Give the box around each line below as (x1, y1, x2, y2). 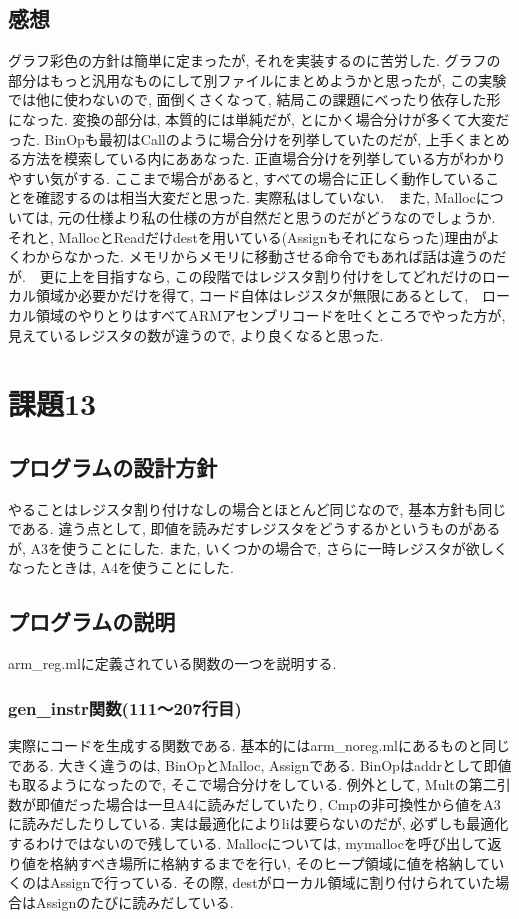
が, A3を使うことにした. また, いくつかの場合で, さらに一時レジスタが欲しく (8, 537, 508, 558)
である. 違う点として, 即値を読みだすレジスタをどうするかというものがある (8, 518, 501, 539)
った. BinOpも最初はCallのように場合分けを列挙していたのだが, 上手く (8, 128, 468, 149)
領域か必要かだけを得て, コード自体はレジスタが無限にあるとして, (35, 285, 469, 306)
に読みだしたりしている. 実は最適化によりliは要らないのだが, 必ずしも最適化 (8, 813, 509, 834)
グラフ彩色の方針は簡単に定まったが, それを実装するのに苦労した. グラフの (8, 50, 501, 71)
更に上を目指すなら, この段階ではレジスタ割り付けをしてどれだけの (39, 265, 483, 286)
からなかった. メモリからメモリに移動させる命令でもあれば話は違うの (35, 246, 493, 267)
